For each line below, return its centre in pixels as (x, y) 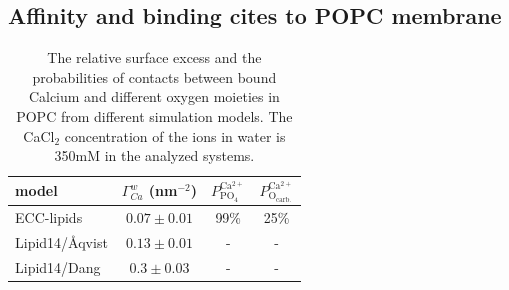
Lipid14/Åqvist (61, 241)
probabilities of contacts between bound (154, 76)
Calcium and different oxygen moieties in (154, 96)
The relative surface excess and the (154, 57)
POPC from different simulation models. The (154, 115)
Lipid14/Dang (58, 266)
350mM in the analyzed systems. (154, 155)
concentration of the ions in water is (175, 135)
